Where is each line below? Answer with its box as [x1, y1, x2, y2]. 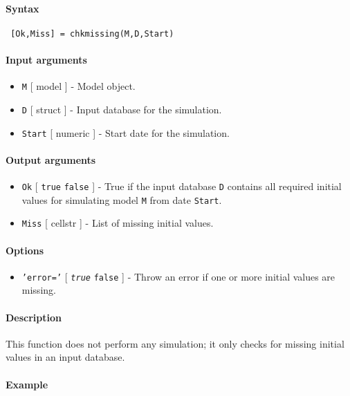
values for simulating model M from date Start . [21, 192, 222, 207]
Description [6, 310, 62, 324]
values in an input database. [6, 350, 125, 364]
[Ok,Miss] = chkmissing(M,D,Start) [10, 28, 174, 39]
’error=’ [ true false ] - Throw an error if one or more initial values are [21, 269, 335, 283]
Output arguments [6, 152, 96, 167]
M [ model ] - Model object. [21, 79, 136, 93]
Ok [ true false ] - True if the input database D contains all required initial [21, 179, 342, 194]
